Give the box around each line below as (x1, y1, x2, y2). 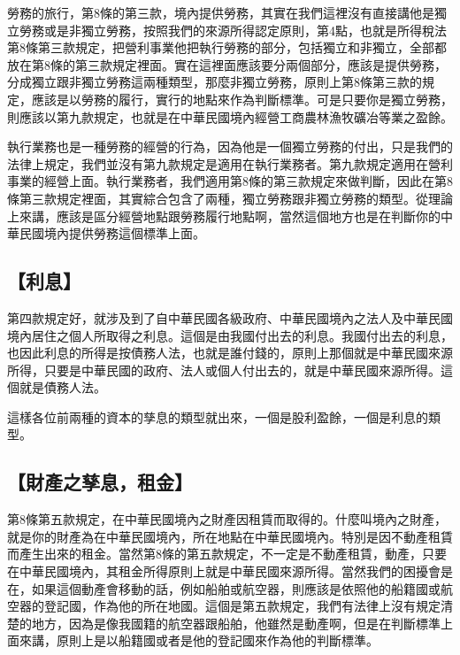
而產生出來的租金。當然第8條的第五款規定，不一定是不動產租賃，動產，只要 (7, 544, 447, 563)
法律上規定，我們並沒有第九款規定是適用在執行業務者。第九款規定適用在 (7, 154, 428, 173)
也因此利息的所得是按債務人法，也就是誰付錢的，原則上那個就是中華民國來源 (7, 343, 453, 362)
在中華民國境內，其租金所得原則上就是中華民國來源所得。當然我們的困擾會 (7, 562, 441, 581)
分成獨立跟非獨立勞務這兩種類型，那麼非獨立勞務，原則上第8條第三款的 (7, 73, 422, 91)
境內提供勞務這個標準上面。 (43, 224, 205, 243)
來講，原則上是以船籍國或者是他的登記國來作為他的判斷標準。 (19, 631, 379, 650)
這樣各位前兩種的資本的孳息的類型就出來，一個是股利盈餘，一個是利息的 (7, 407, 428, 426)
